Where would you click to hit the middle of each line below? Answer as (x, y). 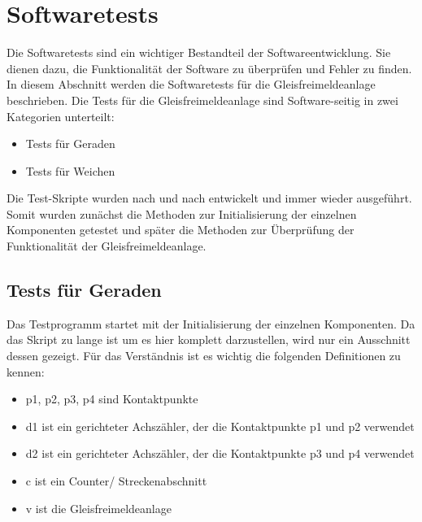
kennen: (26, 371)
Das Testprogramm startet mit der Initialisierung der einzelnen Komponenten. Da (211, 323)
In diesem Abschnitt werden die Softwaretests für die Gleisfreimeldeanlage (191, 84)
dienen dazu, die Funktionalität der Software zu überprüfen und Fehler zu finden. (209, 68)
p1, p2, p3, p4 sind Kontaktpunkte (112, 399)
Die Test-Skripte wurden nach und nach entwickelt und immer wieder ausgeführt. (209, 198)
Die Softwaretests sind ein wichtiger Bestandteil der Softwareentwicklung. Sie (199, 52)
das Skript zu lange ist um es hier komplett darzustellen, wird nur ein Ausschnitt (209, 339)
